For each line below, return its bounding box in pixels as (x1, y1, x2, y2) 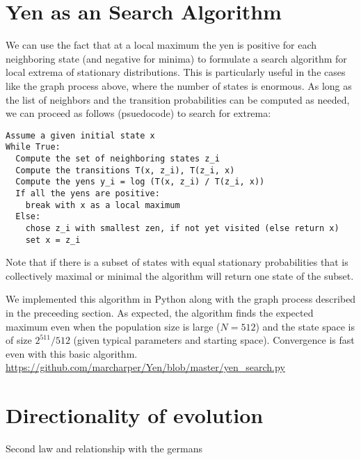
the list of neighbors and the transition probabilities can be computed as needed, (6, 92, 350, 106)
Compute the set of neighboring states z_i (15, 154, 220, 164)
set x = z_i (25, 235, 81, 245)
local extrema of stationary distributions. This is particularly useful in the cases (6, 65, 346, 79)
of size (6, 333, 32, 347)
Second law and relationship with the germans (6, 441, 202, 456)
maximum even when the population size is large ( (6, 319, 220, 333)
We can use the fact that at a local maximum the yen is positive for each (6, 38, 317, 52)
